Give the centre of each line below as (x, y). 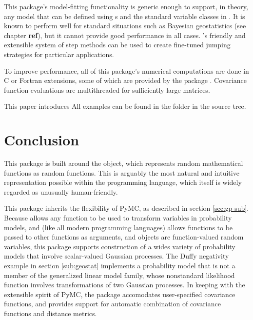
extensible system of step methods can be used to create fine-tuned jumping (117, 45)
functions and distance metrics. (50, 313)
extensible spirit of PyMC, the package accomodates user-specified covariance (120, 294)
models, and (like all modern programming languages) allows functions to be (118, 227)
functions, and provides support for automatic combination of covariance (112, 304)
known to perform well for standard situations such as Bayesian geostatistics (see (125, 26)
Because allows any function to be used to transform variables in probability (118, 218)
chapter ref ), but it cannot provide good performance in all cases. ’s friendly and (125, 35)
